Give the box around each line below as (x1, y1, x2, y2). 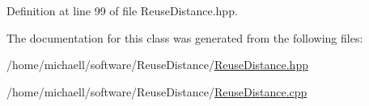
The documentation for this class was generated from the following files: (6, 29, 363, 46)
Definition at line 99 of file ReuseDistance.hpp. (6, 2, 238, 18)
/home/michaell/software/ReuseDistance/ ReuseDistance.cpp (6, 83, 307, 100)
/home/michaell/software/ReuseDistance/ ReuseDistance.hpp (6, 56, 308, 73)
